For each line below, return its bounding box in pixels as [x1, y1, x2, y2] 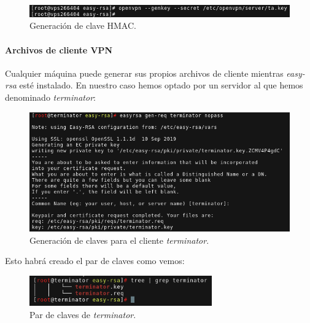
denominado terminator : [5, 90, 96, 103]
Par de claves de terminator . [29, 308, 136, 321]
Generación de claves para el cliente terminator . [29, 233, 209, 246]
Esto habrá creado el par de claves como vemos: [5, 254, 185, 267]
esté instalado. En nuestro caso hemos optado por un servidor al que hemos [19, 79, 303, 91]
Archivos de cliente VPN [5, 43, 113, 56]
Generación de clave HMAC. [29, 19, 136, 32]
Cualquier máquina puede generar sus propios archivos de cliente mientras [5, 66, 284, 79]
